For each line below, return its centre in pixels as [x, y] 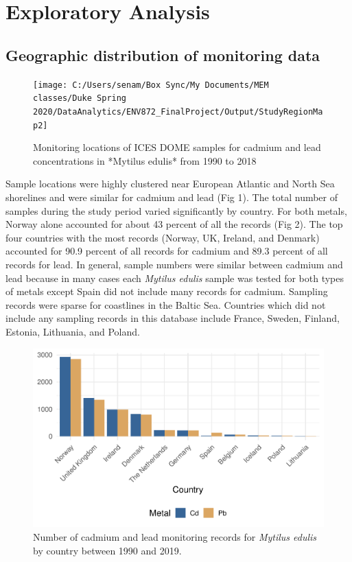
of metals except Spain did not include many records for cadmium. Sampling [167, 291]
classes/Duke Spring [80, 98]
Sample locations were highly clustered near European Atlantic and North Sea [170, 184]
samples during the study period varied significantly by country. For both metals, [176, 210]
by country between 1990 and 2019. [107, 550]
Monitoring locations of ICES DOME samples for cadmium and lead [177, 147]
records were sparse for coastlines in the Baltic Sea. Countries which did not [166, 304]
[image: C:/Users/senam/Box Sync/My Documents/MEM [151, 85]
